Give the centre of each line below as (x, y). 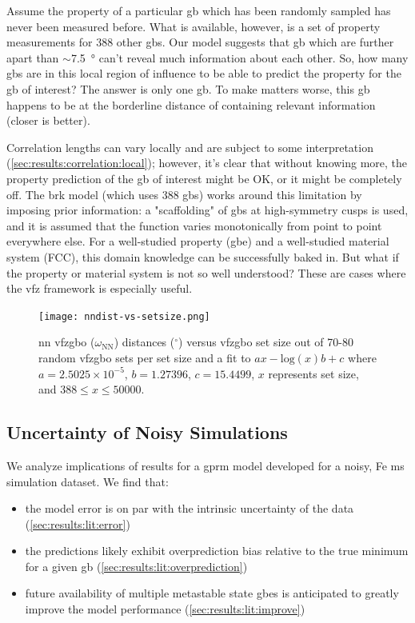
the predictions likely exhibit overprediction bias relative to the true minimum (217, 551)
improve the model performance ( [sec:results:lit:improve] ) (165, 609)
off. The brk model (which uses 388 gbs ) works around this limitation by (184, 194)
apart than (33, 57)
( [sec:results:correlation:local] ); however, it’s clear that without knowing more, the (207, 163)
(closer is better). (48, 120)
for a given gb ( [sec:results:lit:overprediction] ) (136, 566)
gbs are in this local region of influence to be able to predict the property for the (204, 73)
